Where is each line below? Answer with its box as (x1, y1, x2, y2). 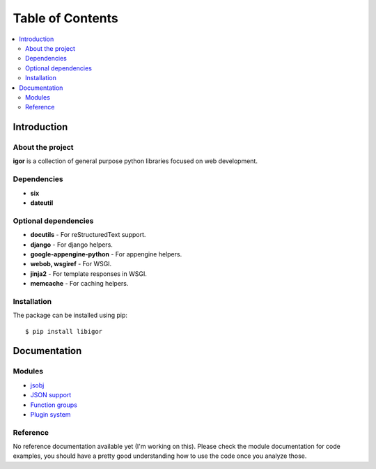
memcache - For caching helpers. (30, 279, 129, 288)
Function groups (30, 401, 78, 409)
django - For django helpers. (30, 240, 113, 249)
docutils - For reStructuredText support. (30, 231, 146, 239)
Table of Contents (13, 10, 118, 26)
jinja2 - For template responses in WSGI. (30, 269, 148, 278)
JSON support (30, 391, 72, 399)
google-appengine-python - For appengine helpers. (30, 249, 182, 258)
